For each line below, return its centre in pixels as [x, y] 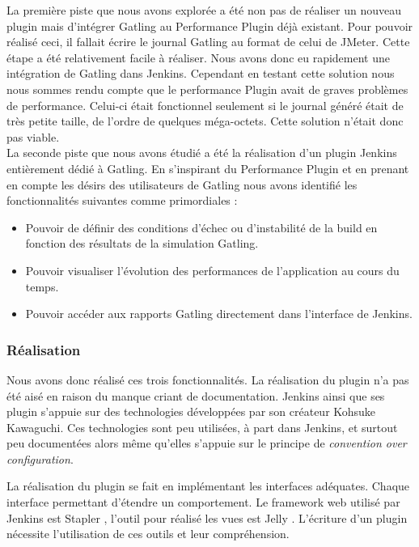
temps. [42, 286]
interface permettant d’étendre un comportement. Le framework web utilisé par [203, 502]
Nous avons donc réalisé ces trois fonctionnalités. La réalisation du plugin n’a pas [208, 379]
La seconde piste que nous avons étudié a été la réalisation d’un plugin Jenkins [202, 153]
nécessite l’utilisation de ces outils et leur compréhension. [148, 534]
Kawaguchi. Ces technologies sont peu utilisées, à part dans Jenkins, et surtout [202, 427]
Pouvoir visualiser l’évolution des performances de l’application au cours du [212, 270]
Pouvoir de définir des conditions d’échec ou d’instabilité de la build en [201, 227]
